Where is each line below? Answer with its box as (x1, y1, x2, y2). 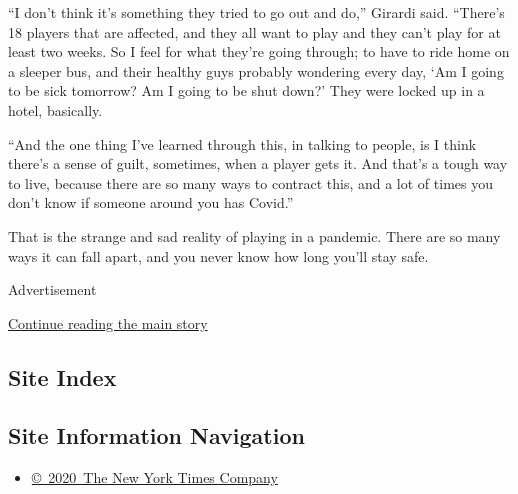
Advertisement (8, 279, 97, 300)
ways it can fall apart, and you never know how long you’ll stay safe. (8, 245, 429, 266)
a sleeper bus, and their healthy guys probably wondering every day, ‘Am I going (8, 60, 504, 81)
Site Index (8, 361, 117, 392)
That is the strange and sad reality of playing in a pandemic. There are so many (8, 225, 501, 246)
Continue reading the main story (8, 312, 208, 333)
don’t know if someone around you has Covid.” (8, 192, 294, 213)
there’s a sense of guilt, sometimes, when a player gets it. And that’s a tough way (8, 153, 508, 174)
